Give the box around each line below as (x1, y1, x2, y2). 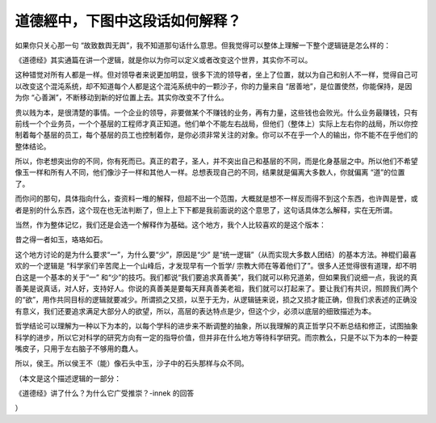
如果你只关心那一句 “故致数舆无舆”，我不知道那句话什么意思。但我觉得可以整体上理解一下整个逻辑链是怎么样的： (15, 40, 392, 50)
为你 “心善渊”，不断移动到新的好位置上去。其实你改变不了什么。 (15, 93, 229, 103)
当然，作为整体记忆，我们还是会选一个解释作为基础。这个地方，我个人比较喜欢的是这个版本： (15, 220, 326, 230)
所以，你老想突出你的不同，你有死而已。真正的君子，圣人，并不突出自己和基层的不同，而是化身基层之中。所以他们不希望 (15, 156, 418, 166)
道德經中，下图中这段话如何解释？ (15, 12, 242, 30)
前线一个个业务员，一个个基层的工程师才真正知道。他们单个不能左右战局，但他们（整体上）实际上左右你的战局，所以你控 (15, 118, 418, 129)
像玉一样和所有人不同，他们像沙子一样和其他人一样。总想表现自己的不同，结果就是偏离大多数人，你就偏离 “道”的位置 (15, 167, 405, 177)
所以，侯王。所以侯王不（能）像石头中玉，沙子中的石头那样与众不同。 (15, 358, 249, 368)
